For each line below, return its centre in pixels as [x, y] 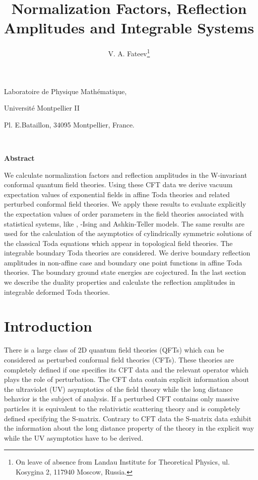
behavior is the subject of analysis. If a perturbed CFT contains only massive [122, 399]
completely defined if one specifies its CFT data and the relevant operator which [126, 369]
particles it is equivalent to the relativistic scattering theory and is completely [122, 408]
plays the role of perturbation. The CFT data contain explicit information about [127, 379]
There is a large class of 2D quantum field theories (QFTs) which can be [114, 350]
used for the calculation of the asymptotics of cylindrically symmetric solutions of [128, 233]
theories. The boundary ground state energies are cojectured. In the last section [125, 272]
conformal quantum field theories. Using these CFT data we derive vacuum [118, 184]
